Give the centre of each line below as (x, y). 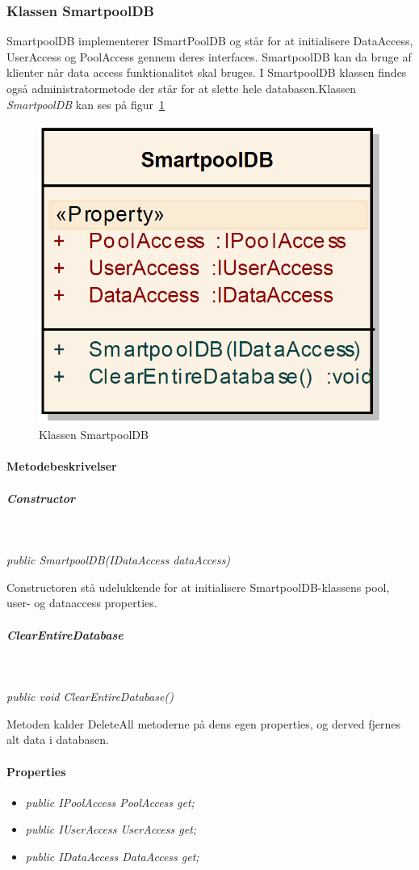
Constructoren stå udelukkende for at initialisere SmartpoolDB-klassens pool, (198, 587)
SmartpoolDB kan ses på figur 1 (86, 104)
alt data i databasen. (58, 739)
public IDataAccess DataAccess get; (112, 856)
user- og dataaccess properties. (82, 603)
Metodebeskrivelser (62, 466)
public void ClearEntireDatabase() (90, 697)
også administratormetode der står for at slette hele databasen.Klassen (182, 88)
